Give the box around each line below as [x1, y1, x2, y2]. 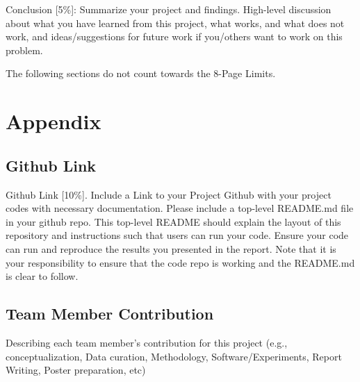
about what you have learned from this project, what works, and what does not [6, 15, 345, 30]
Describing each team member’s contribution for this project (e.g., [6, 335, 288, 349]
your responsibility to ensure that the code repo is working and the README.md [6, 255, 355, 269]
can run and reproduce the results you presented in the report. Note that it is [6, 241, 336, 256]
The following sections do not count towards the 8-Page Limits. [6, 66, 276, 81]
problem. [6, 42, 43, 57]
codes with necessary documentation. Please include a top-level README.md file [6, 201, 354, 215]
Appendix [6, 107, 101, 135]
